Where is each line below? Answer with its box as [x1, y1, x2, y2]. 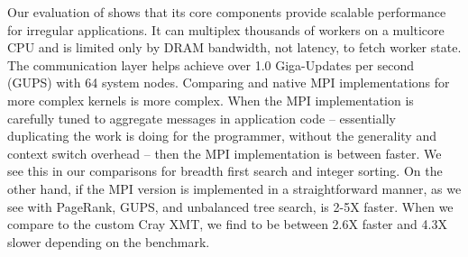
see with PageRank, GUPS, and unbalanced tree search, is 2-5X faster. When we [7, 197, 454, 216]
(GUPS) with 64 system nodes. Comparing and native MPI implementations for [7, 73, 450, 92]
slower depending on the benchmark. [7, 232, 210, 251]
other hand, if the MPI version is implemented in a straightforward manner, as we [7, 179, 462, 197]
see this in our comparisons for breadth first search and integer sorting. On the [7, 161, 443, 180]
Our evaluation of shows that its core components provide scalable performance [7, 3, 446, 21]
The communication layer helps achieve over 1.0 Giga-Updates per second [7, 55, 415, 74]
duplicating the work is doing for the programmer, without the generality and [7, 126, 436, 145]
